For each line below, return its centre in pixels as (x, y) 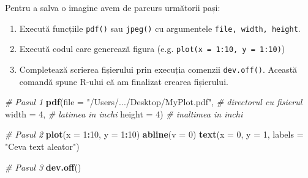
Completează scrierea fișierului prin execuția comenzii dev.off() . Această (158, 69)
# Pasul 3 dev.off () (43, 167)
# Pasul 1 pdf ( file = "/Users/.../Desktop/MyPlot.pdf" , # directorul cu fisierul (154, 102)
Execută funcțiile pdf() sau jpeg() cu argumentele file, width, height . (160, 28)
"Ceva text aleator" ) (42, 146)
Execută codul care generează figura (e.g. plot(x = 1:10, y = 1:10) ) (152, 49)
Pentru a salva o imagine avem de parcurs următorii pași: (113, 7)
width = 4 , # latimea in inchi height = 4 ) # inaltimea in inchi (124, 113)
